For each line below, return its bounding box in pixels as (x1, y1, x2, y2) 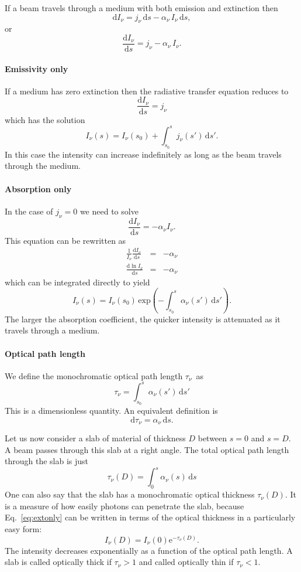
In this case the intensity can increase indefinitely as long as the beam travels (5, 148, 282, 160)
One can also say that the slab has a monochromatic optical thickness (5, 488, 255, 501)
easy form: (5, 523, 42, 535)
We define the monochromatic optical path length (5, 369, 183, 382)
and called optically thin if (139, 556, 234, 568)
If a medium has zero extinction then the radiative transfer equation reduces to (5, 84, 289, 97)
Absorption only (5, 182, 72, 195)
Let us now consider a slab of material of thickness (5, 432, 186, 444)
